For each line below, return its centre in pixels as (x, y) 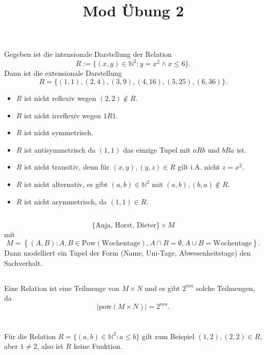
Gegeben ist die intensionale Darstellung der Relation (88, 54)
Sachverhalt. (23, 263)
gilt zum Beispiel (168, 336)
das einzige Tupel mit (157, 149)
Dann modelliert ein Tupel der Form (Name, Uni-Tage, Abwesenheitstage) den (128, 253)
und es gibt (162, 288)
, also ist (50, 346)
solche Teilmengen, (226, 288)
